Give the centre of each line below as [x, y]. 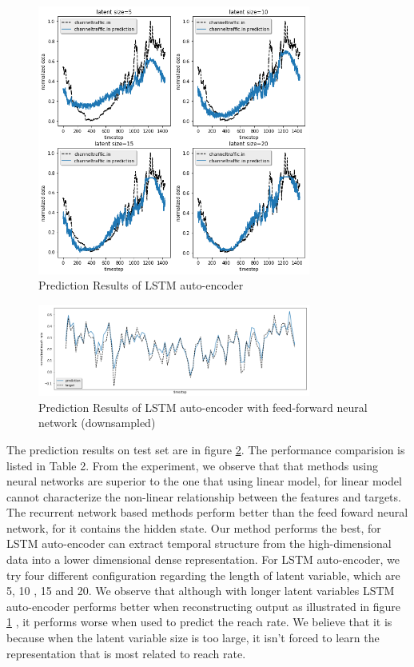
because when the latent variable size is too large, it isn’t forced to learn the [193, 638]
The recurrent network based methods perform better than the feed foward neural [207, 512]
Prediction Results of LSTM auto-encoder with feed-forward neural [203, 407]
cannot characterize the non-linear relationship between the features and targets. [204, 496]
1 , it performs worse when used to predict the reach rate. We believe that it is [199, 622]
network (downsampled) [97, 423]
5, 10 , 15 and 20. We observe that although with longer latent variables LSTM [201, 591]
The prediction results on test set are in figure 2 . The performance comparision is [206, 449]
